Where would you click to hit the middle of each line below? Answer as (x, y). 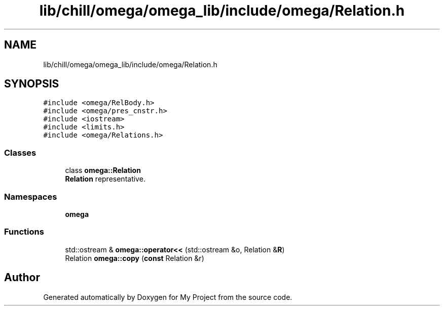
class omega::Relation (103, 170)
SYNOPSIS (32, 84)
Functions (24, 232)
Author (22, 278)
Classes (20, 152)
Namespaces (31, 196)
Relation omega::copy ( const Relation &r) (135, 258)
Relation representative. (105, 179)
